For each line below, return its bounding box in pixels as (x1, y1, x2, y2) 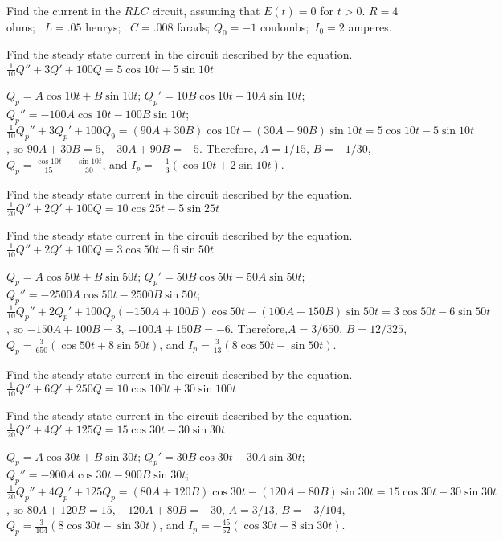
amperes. (348, 18, 392, 35)
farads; (177, 18, 211, 35)
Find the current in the (6, 2, 121, 18)
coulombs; (260, 18, 309, 35)
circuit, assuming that (152, 2, 260, 18)
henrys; (85, 18, 121, 35)
